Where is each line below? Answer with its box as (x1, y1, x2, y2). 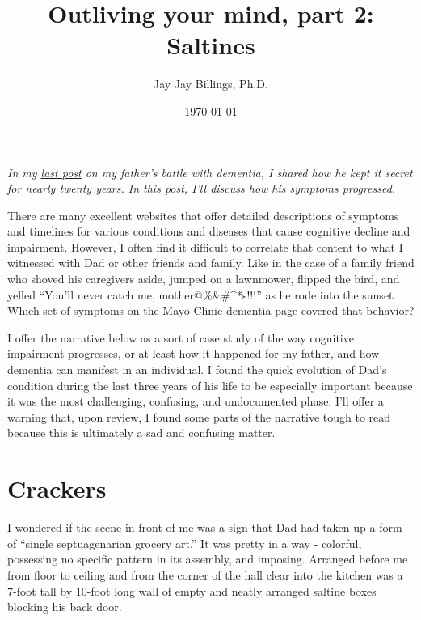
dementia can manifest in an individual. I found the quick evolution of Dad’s (7, 361, 387, 378)
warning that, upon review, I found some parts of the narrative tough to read (7, 408, 391, 425)
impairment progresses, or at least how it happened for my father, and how (7, 345, 380, 362)
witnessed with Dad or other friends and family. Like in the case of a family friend (7, 254, 415, 271)
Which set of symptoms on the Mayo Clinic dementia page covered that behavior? (7, 302, 415, 319)
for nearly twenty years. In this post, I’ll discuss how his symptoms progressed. (7, 180, 396, 197)
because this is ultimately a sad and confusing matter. (7, 424, 276, 441)
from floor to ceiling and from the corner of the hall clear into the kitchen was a (7, 566, 403, 583)
